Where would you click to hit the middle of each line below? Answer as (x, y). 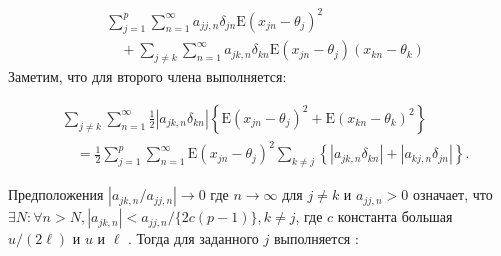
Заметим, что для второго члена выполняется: (147, 76)
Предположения (56, 194)
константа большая (395, 216)
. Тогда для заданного (193, 238)
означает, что (452, 194)
